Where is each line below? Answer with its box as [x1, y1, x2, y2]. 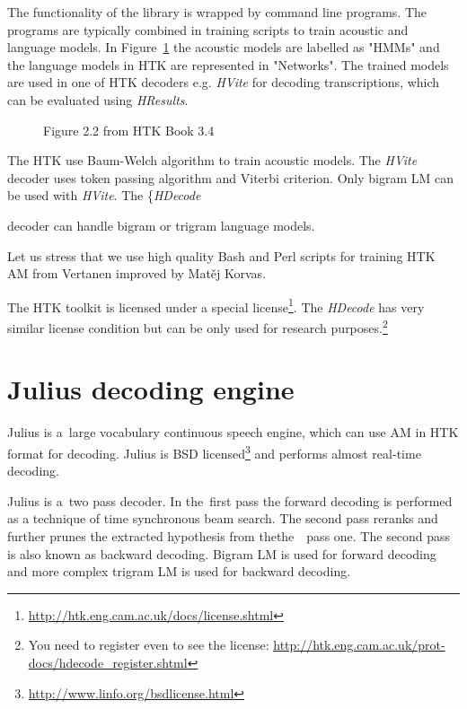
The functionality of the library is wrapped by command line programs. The [7, 3, 427, 21]
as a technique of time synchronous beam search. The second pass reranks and [7, 509, 438, 528]
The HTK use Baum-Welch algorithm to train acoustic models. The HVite [7, 151, 418, 170]
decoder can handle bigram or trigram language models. [7, 215, 315, 234]
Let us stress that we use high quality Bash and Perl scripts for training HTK [7, 246, 436, 265]
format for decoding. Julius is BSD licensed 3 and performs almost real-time [7, 441, 421, 462]
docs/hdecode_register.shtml [28, 652, 188, 671]
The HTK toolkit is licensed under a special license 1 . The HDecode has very [7, 294, 425, 316]
